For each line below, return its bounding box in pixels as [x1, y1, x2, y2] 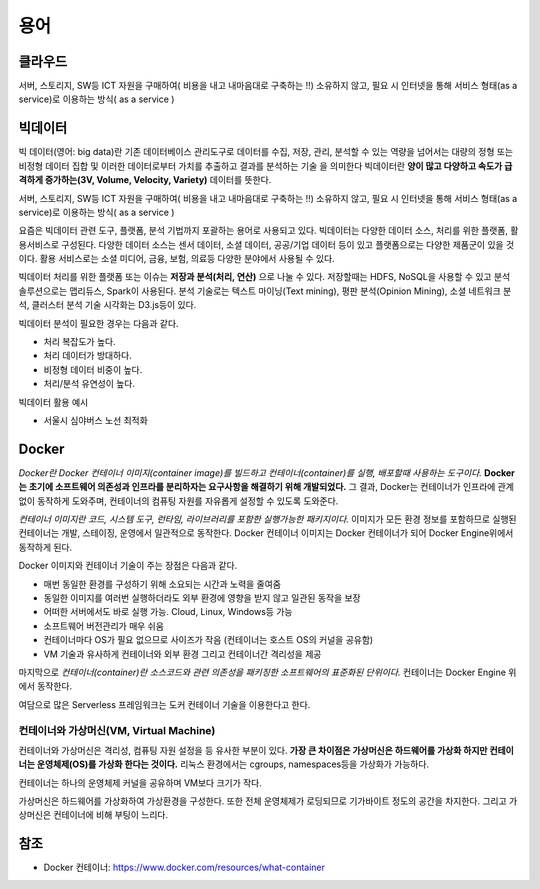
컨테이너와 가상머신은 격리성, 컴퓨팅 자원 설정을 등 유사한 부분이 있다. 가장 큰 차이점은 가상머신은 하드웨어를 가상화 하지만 [18, 744, 488, 756]
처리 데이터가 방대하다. [43, 350, 132, 362]
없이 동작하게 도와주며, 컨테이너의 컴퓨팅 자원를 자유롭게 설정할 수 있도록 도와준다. [18, 495, 339, 507]
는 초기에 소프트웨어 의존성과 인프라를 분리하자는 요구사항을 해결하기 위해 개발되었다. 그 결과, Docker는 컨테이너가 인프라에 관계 [18, 481, 515, 493]
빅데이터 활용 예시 [18, 396, 89, 408]
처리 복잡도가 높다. [43, 336, 116, 348]
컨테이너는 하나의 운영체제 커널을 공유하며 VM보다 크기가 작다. [18, 776, 262, 789]
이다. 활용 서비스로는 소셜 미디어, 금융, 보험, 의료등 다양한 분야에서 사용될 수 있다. [18, 253, 335, 265]
